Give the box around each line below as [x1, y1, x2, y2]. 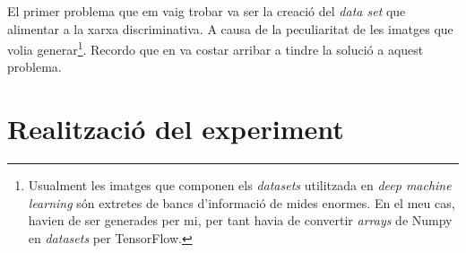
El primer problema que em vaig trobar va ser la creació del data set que [7, 2, 406, 20]
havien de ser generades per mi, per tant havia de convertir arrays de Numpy [28, 211, 453, 230]
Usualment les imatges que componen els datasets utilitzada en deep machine [28, 176, 452, 195]
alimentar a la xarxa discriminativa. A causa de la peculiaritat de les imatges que [7, 19, 453, 38]
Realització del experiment [7, 110, 344, 147]
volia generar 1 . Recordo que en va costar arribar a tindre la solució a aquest [7, 38, 424, 58]
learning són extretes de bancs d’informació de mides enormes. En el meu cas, [28, 193, 455, 212]
